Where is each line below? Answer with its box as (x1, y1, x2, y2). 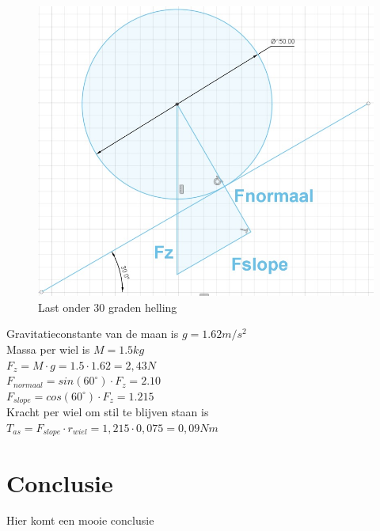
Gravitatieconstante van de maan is (6, 325, 179, 342)
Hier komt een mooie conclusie (6, 512, 154, 529)
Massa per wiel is (6, 341, 90, 358)
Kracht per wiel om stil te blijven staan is (6, 404, 209, 420)
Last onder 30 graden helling (38, 298, 177, 315)
